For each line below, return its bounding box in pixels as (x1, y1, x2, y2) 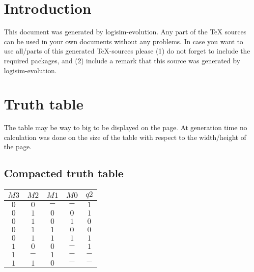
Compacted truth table (4, 165, 124, 181)
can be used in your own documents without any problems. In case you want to (4, 36, 243, 46)
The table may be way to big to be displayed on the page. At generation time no (4, 122, 247, 133)
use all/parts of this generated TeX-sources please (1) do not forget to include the (4, 46, 250, 56)
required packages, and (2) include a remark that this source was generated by (4, 55, 240, 65)
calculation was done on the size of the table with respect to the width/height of (4, 132, 246, 142)
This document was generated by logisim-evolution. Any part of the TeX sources (4, 27, 247, 37)
